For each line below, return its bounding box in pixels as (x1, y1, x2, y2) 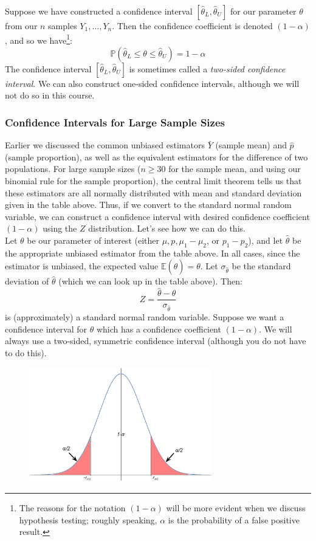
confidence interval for (5, 322, 88, 335)
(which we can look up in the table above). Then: (58, 275, 242, 288)
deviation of (5, 275, 49, 288)
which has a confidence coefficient (96, 322, 221, 335)
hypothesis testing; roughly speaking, (19, 513, 157, 526)
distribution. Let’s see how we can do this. (88, 222, 246, 235)
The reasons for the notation (19, 501, 126, 514)
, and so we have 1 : (5, 32, 72, 46)
